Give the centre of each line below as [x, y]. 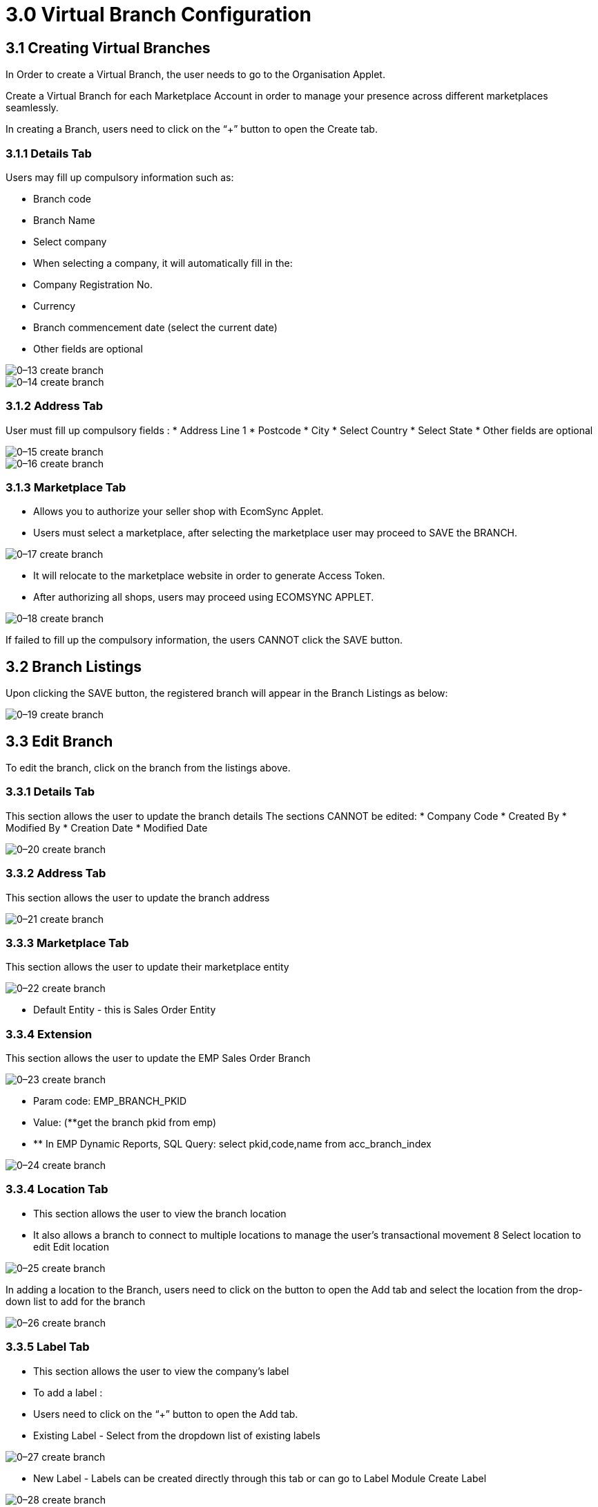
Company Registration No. [93, 284]
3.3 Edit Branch [59, 741]
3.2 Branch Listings [74, 666]
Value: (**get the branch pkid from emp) [125, 1123]
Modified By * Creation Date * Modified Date [107, 827]
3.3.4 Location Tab [57, 1189]
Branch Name [64, 220]
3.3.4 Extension [49, 1034]
